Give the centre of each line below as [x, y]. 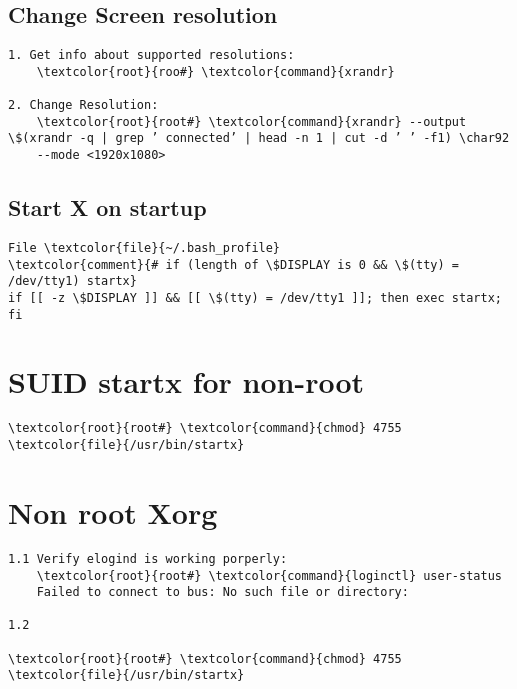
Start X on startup [107, 207]
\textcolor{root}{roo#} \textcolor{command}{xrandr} [215, 71]
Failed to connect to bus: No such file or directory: [222, 592]
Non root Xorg [113, 511]
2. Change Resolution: [83, 105]
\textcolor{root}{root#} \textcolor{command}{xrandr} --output [251, 121]
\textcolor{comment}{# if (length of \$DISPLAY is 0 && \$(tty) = [234, 264]
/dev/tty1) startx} [72, 281]
